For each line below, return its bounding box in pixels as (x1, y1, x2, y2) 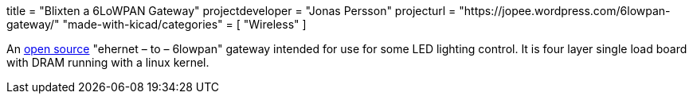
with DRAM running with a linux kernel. (6, 56, 209, 69)
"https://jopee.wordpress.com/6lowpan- (459, 4, 671, 17)
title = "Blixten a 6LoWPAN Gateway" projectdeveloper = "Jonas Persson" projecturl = (6, 4, 456, 17)
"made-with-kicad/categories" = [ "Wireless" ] (62, 17, 307, 31)
